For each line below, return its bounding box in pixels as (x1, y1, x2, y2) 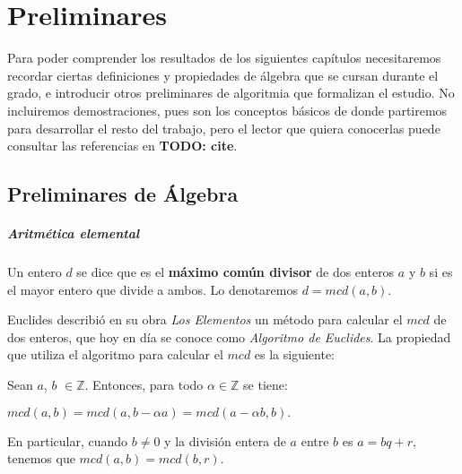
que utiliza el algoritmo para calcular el (7, 345, 223, 364)
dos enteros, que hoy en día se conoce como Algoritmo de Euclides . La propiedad (7, 327, 451, 346)
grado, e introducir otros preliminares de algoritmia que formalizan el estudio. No (7, 83, 455, 102)
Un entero (7, 263, 62, 281)
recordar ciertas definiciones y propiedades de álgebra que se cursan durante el (7, 65, 439, 84)
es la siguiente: (254, 345, 336, 364)
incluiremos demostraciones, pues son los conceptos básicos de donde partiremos (7, 100, 448, 119)
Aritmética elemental (7, 224, 140, 243)
